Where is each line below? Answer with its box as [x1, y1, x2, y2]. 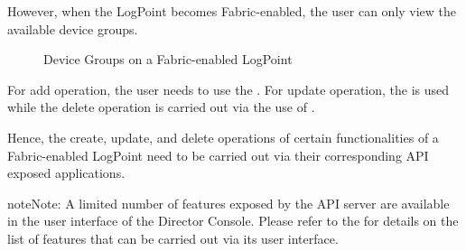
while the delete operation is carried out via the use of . [7, 98, 315, 116]
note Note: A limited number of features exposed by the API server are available [7, 193, 450, 212]
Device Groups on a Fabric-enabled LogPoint [43, 50, 293, 69]
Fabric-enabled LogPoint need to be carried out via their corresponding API [7, 145, 429, 164]
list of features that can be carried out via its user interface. [7, 228, 339, 247]
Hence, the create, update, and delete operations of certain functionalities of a [7, 127, 439, 146]
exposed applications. [7, 163, 126, 182]
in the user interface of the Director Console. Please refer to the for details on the [7, 211, 459, 230]
